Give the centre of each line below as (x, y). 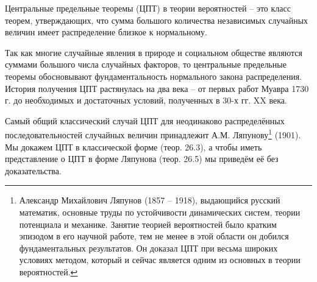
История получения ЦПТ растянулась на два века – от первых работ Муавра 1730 (157, 88)
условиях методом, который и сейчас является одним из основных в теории (160, 260)
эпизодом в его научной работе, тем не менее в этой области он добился (154, 236)
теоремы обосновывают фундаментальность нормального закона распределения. (154, 76)
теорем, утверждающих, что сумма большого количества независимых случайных (157, 20)
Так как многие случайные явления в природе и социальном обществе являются (154, 52)
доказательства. (33, 170)
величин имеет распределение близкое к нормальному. (106, 32)
